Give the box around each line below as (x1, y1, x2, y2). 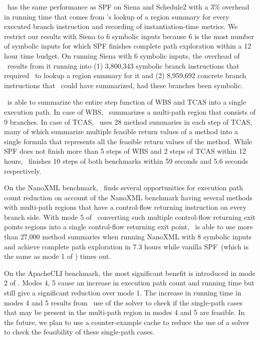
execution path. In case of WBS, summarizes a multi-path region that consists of (4, 106, 255, 117)
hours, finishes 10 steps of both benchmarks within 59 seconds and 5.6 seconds (4, 155, 248, 166)
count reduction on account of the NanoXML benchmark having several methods (4, 192, 252, 202)
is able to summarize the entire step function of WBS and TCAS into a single (7, 97, 246, 107)
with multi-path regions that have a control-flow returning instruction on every (4, 202, 246, 212)
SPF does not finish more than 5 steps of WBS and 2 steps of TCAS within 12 (4, 146, 246, 156)
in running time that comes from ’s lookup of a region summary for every (4, 11, 229, 22)
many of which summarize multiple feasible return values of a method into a (4, 126, 238, 137)
